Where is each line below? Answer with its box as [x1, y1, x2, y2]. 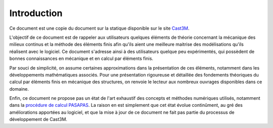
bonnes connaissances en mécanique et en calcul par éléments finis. [9, 55, 154, 61]
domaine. [9, 86, 29, 92]
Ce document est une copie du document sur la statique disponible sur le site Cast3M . [9, 25, 190, 31]
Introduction [9, 8, 63, 19]
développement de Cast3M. [9, 116, 68, 122]
